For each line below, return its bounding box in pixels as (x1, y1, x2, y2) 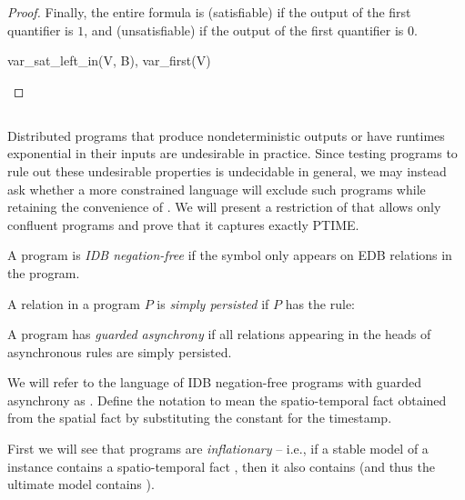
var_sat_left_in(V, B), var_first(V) (7, 51, 211, 70)
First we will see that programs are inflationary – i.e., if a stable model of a (7, 439, 429, 458)
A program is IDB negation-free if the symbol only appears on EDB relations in (7, 245, 452, 265)
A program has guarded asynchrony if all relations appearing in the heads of (7, 325, 431, 344)
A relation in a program (7, 294, 140, 313)
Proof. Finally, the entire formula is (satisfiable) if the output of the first (7, 3, 411, 21)
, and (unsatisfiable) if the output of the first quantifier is (84, 20, 404, 39)
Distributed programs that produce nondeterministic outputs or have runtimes (7, 125, 445, 145)
